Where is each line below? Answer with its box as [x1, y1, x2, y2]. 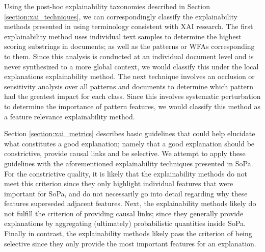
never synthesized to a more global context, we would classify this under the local [4, 61, 259, 71]
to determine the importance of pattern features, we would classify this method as [4, 100, 260, 111]
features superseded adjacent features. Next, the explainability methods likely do [4, 198, 256, 209]
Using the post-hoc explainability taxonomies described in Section [4, 1, 210, 11]
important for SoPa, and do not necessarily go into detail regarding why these [4, 188, 248, 198]
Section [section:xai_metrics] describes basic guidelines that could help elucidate [4, 128, 255, 139]
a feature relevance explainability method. [4, 111, 135, 121]
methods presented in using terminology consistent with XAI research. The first [4, 21, 253, 32]
